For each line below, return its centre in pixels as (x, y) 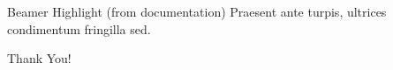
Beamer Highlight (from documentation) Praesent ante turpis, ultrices (197, 11)
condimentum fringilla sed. (79, 28)
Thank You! (39, 58)
